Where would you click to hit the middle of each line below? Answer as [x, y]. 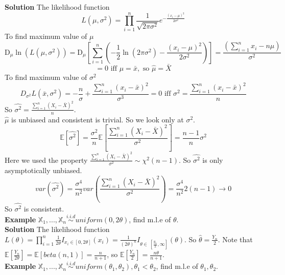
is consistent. [44, 208]
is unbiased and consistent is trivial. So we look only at [98, 119]
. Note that [235, 239]
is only [213, 160]
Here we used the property [46, 160]
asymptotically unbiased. [43, 170]
